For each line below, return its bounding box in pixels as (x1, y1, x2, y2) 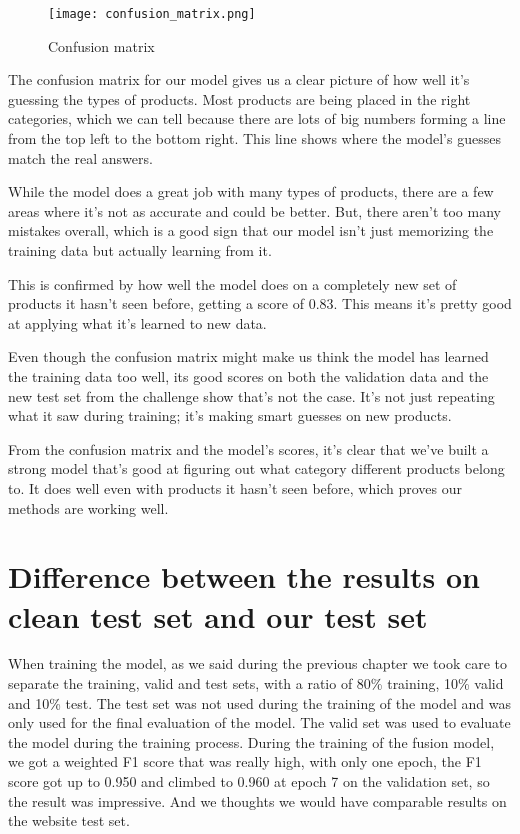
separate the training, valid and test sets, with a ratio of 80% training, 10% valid (8, 673, 504, 694)
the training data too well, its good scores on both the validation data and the (8, 365, 489, 386)
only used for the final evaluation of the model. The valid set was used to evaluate (8, 712, 511, 733)
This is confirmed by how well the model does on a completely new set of (8, 273, 457, 294)
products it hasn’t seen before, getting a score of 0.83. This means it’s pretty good (8, 293, 512, 314)
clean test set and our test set (8, 595, 428, 636)
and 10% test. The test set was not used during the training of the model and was (8, 692, 511, 713)
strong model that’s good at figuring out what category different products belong (8, 458, 505, 479)
